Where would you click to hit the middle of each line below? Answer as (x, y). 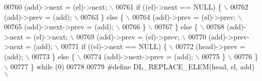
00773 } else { (53, 56)
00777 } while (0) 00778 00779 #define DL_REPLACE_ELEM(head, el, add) (132, 66)
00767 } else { (176, 27)
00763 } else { (102, 16)
